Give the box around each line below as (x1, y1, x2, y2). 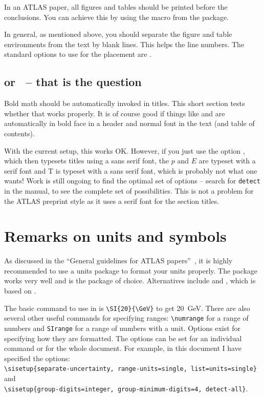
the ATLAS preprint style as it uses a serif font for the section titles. (4, 195, 219, 206)
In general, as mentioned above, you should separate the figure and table (4, 29, 232, 39)
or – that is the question (4, 74, 142, 90)
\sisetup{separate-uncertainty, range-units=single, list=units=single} (4, 365, 257, 373)
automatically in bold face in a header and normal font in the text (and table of (4, 118, 255, 129)
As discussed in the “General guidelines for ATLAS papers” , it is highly (4, 255, 233, 266)
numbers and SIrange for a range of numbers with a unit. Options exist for (4, 322, 241, 333)
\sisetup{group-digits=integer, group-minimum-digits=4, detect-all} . (4, 383, 248, 393)
